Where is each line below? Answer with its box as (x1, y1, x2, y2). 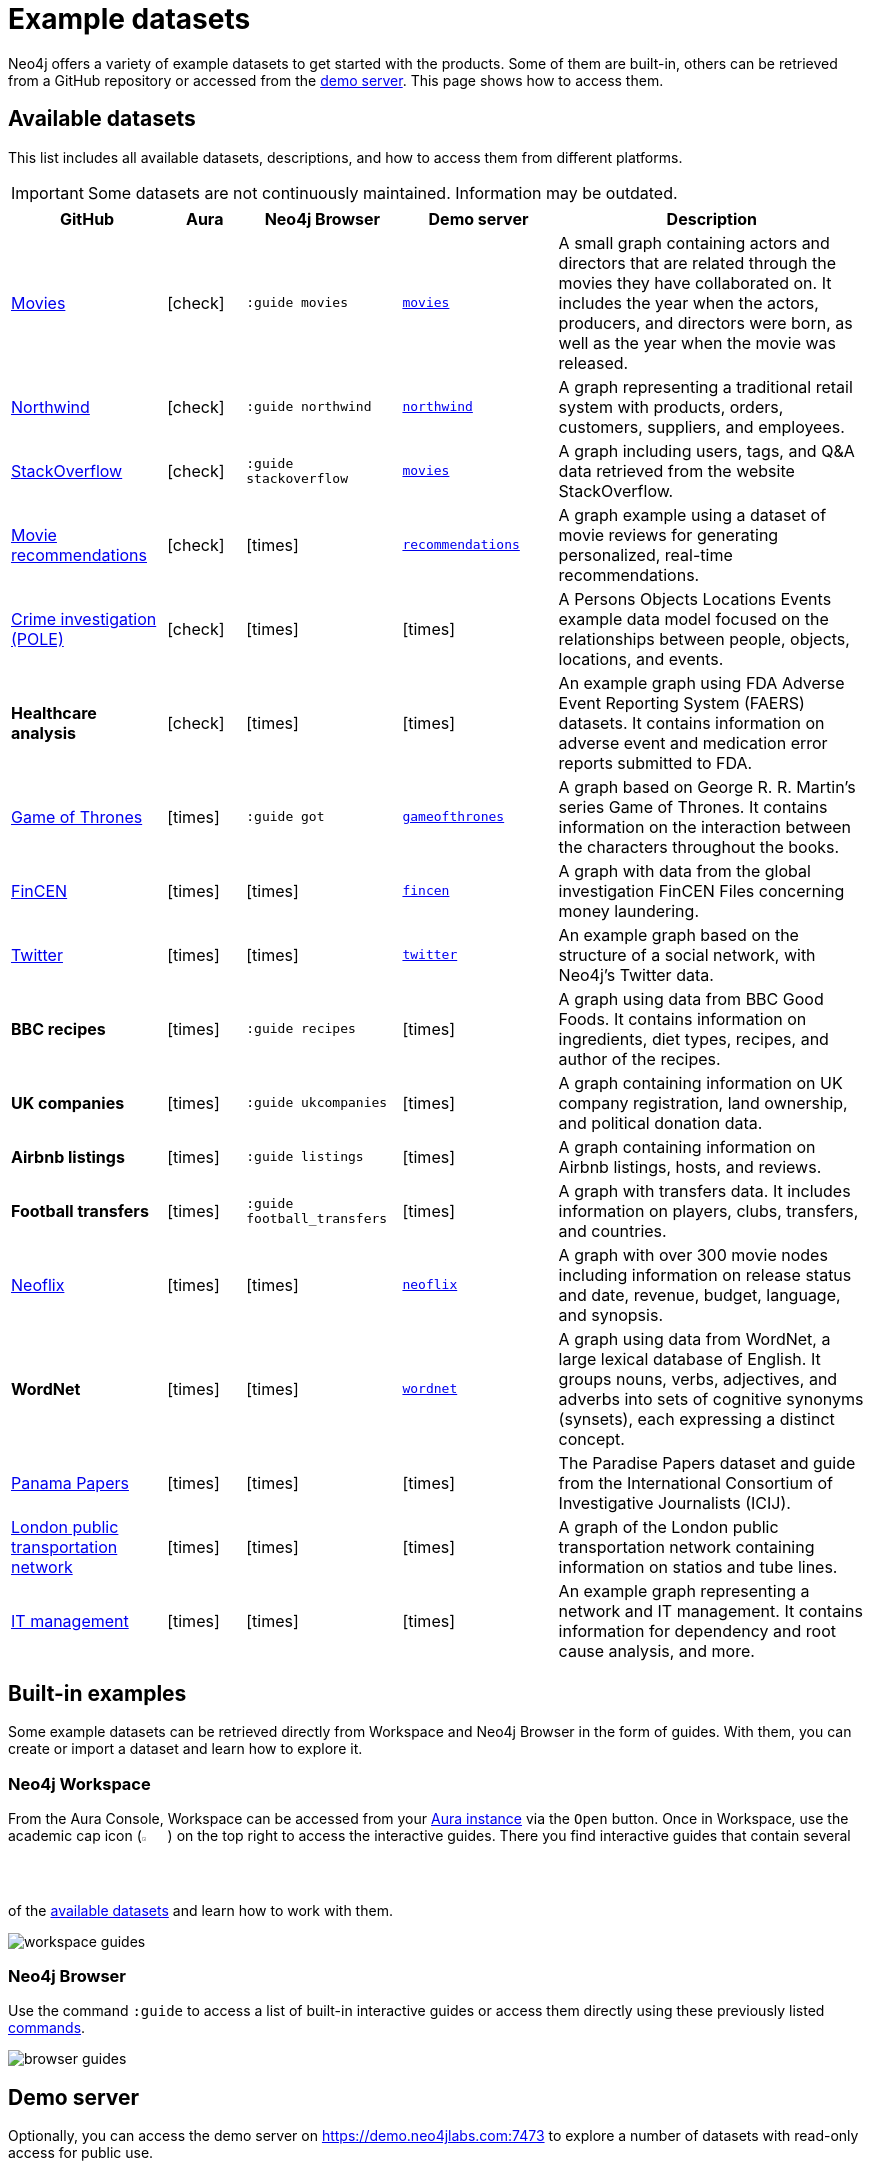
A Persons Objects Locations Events (558, 588, 832, 609)
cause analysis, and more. (558, 1640, 755, 1661)
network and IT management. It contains (558, 1600, 863, 1621)
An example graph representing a (558, 1580, 810, 1601)
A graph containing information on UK (558, 1072, 843, 1093)
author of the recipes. (558, 1048, 721, 1069)
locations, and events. (558, 648, 724, 669)
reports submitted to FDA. (558, 752, 753, 773)
